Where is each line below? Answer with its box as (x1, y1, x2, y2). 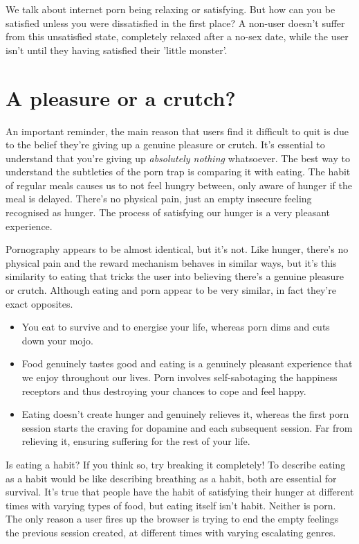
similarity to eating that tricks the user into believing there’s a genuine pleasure (6, 269, 344, 283)
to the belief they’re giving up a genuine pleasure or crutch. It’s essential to (6, 137, 325, 152)
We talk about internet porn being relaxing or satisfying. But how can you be (6, 2, 335, 16)
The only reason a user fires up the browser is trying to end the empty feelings (6, 511, 339, 526)
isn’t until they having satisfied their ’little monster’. (6, 42, 228, 57)
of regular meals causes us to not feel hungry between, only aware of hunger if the (6, 177, 352, 192)
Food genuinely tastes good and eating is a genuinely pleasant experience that (21, 356, 353, 371)
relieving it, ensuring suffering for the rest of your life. (21, 434, 250, 448)
